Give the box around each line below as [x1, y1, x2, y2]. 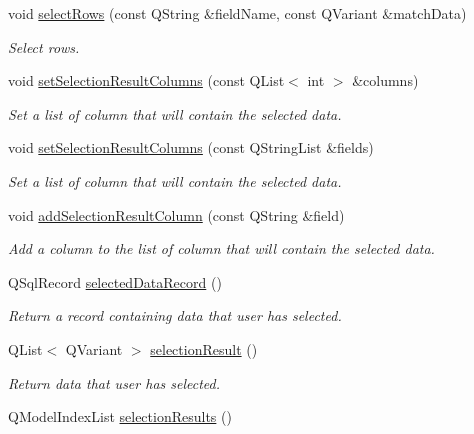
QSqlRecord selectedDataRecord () [8, 271, 222, 292]
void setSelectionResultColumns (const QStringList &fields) [8, 137, 374, 158]
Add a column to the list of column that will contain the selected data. [8, 238, 435, 259]
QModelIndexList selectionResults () [8, 406, 232, 427]
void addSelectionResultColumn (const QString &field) [8, 204, 345, 225]
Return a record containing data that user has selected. [8, 305, 342, 326]
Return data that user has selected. [8, 372, 221, 393]
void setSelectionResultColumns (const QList [8, 70, 285, 91]
